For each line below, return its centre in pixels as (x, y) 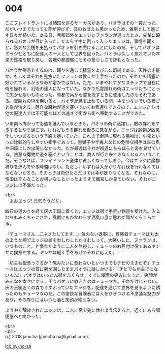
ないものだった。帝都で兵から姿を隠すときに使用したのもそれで (87, 94)
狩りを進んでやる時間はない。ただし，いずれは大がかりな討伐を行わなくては (82, 166)
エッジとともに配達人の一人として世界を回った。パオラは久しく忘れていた (81, 53)
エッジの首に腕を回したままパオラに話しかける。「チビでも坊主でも (86, 269)
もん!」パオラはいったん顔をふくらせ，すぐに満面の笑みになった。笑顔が (83, 275)
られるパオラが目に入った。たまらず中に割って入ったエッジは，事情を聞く (81, 41)
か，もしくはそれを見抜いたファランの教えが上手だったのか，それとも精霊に (82, 76)
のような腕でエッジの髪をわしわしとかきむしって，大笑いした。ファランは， (82, 240)
